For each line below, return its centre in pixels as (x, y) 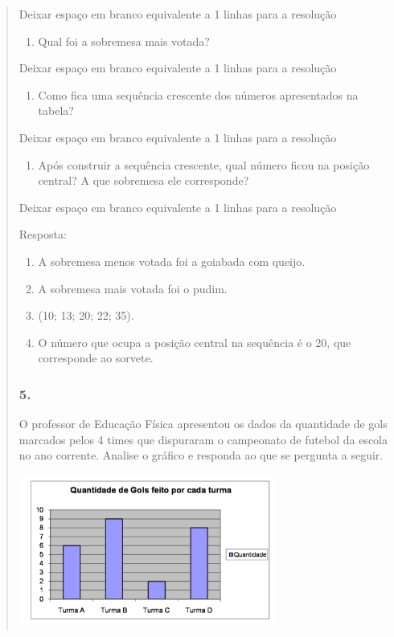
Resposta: (43, 234)
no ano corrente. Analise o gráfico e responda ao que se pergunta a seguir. (201, 455)
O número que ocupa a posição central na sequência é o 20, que (195, 342)
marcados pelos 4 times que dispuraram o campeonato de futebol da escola (203, 439)
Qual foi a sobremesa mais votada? (124, 41)
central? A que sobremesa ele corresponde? (144, 180)
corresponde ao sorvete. (96, 358)
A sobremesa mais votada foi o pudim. (133, 288)
